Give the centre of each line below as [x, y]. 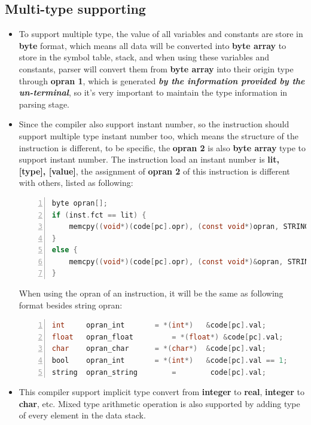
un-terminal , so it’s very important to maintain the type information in [153, 92]
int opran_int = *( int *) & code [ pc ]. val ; [159, 325]
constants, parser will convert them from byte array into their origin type [156, 68]
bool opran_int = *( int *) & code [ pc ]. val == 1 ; [170, 361]
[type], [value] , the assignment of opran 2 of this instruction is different [154, 171]
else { [65, 250]
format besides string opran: [71, 305]
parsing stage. [44, 104]
